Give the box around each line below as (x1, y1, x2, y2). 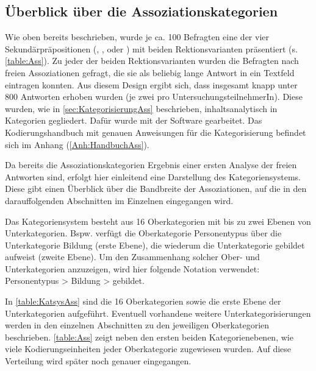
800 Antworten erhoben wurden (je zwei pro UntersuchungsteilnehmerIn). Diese (5, 90, 303, 103)
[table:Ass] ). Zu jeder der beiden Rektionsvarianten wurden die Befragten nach (5, 54, 299, 67)
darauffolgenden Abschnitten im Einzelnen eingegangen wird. (5, 194, 234, 207)
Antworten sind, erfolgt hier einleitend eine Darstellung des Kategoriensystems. (5, 170, 301, 183)
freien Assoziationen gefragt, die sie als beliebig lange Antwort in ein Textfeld (5, 66, 295, 79)
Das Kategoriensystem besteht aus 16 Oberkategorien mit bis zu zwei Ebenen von (5, 214, 311, 227)
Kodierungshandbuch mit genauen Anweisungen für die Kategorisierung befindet (5, 125, 306, 138)
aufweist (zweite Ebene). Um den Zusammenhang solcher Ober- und (5, 250, 260, 263)
